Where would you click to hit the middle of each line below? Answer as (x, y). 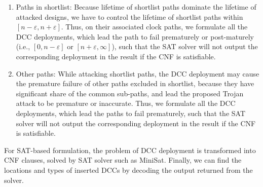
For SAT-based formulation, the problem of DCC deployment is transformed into (130, 150)
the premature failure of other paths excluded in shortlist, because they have (135, 83)
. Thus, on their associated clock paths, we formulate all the (154, 27)
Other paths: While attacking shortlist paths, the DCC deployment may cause (138, 73)
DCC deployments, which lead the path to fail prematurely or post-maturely (135, 36)
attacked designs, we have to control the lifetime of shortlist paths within (129, 16)
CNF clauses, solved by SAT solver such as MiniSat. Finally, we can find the (123, 160)
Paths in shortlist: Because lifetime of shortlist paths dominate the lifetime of (136, 7)
